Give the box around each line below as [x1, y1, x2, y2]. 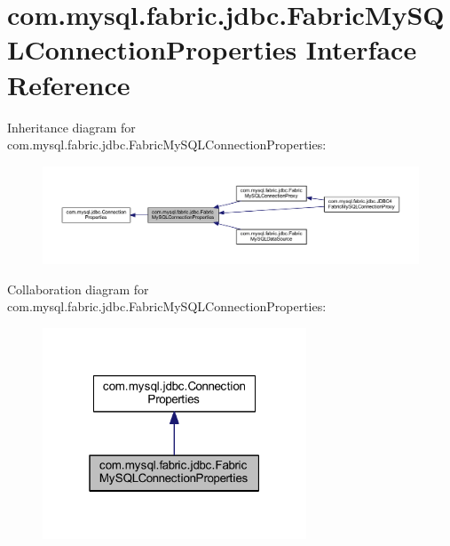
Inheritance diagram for [7, 117, 136, 136]
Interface [305, 31, 417, 68]
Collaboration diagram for [7, 279, 149, 298]
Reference [7, 66, 130, 102]
